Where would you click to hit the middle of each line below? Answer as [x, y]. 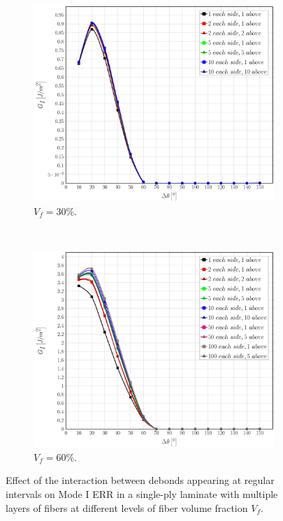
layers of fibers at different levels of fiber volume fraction [127, 507]
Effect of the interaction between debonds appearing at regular [140, 480]
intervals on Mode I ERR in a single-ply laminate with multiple [142, 493]
